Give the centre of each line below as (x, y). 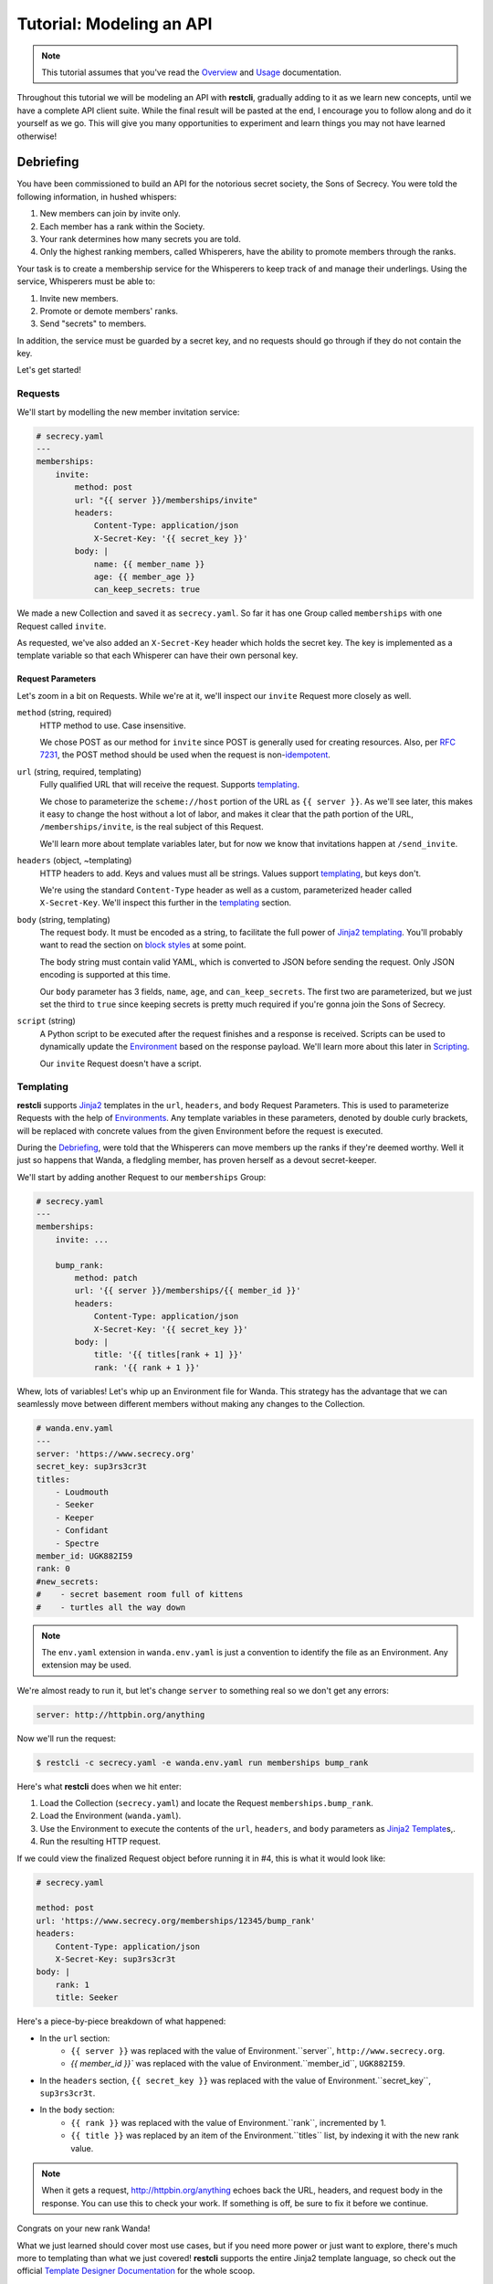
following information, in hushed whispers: (97, 196)
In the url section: (75, 2038)
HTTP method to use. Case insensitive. (113, 725)
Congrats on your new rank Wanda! (84, 2228)
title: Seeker (87, 1998)
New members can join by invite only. (110, 214)
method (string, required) (64, 713)
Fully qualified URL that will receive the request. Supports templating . (170, 785)
